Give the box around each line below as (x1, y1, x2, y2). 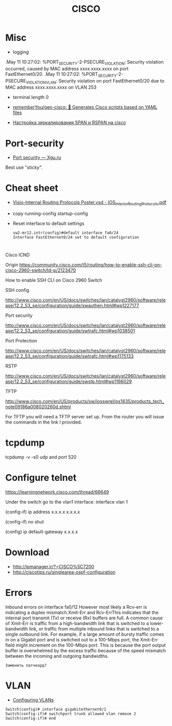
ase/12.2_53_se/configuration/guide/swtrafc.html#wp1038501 (5, 328, 135, 334)
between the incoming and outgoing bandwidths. (5, 653, 109, 659)
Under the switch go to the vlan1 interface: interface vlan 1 (5, 499, 128, 505)
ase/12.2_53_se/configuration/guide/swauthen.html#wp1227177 (5, 302, 139, 309)
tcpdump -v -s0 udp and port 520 (5, 454, 77, 460)
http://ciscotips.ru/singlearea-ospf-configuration (12, 569, 116, 575)
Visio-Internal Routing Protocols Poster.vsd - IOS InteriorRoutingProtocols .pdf (12, 199, 167, 207)
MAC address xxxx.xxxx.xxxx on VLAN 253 (5, 84, 97, 90)
